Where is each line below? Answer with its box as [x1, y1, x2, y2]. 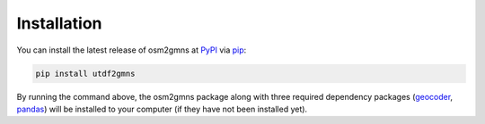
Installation [16, 13, 102, 33]
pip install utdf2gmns [35, 68, 136, 79]
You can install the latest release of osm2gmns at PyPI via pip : [16, 45, 247, 55]
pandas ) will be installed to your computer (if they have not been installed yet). [16, 103, 308, 114]
